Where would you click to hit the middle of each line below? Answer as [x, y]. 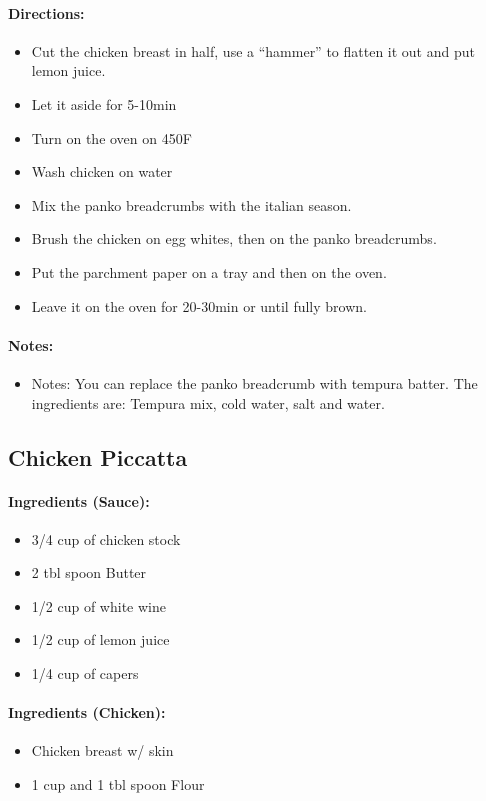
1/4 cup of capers [85, 673]
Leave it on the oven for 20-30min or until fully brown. [199, 305]
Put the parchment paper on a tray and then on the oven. [209, 271]
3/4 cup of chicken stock [106, 538]
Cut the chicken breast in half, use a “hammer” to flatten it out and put [253, 50]
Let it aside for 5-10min [104, 103]
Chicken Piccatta [98, 456]
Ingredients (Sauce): [79, 500]
